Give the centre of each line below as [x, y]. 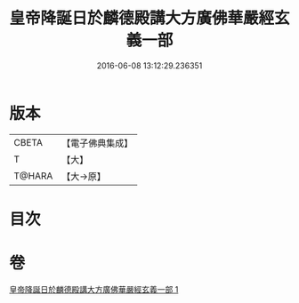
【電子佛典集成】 [97, 143]
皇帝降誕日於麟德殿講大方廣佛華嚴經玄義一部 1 [94, 289]
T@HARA [33, 176]
